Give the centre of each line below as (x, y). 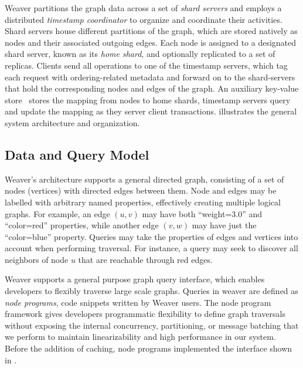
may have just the (224, 225)
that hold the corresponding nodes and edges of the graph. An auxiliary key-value (152, 88)
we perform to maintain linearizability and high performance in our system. (140, 337)
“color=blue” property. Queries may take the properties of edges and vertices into (151, 236)
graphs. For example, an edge (57, 213)
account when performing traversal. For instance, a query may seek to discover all (151, 248)
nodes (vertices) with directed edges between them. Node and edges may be (141, 190)
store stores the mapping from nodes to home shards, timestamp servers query (148, 99)
